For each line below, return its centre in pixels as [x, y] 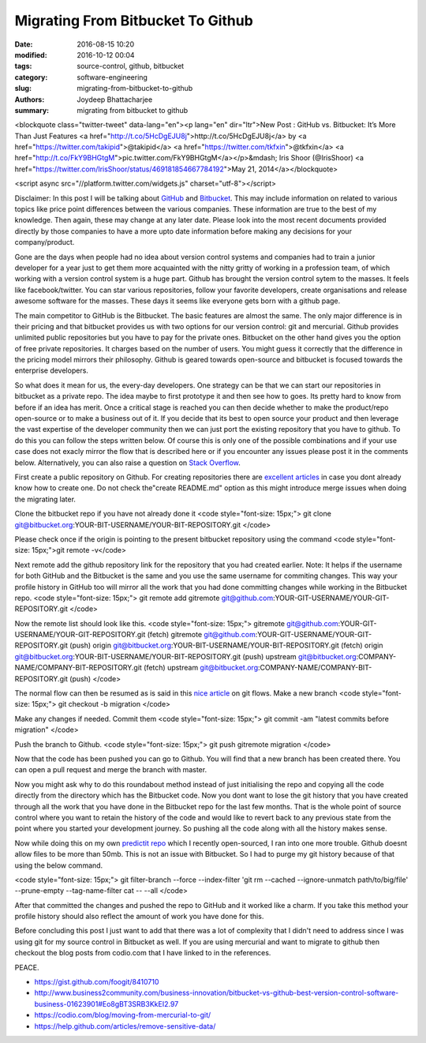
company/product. [45, 242]
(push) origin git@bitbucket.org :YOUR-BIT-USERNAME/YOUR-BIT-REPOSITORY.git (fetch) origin [226, 645]
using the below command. [59, 865]
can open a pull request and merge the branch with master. [111, 770]
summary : [32, 110]
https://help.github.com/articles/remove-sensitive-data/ [125, 1026]
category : [31, 77]
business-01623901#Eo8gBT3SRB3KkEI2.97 [106, 1004]
